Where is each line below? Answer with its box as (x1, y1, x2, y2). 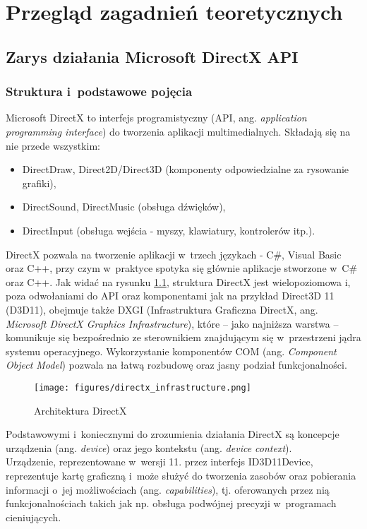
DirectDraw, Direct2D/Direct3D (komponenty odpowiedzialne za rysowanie (22, 162, 349, 177)
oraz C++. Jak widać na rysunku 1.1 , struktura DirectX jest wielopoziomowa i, (6, 274, 351, 289)
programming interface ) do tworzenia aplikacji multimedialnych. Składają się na (6, 124, 351, 138)
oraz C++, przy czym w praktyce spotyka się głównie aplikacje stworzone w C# (6, 261, 358, 275)
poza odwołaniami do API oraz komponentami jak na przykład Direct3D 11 (6, 288, 335, 303)
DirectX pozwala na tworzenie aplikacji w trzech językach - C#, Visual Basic (6, 246, 342, 261)
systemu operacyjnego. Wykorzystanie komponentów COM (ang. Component (6, 343, 337, 358)
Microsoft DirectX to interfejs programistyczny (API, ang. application (6, 110, 307, 125)
